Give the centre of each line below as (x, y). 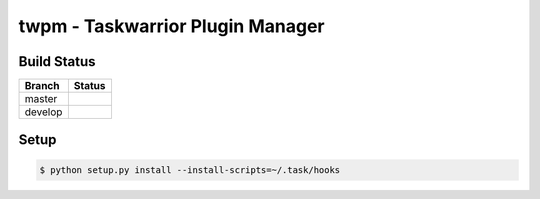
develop (43, 112)
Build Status (57, 61)
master (41, 99)
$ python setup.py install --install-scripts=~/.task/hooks (190, 169)
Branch (42, 86)
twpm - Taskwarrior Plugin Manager (171, 26)
